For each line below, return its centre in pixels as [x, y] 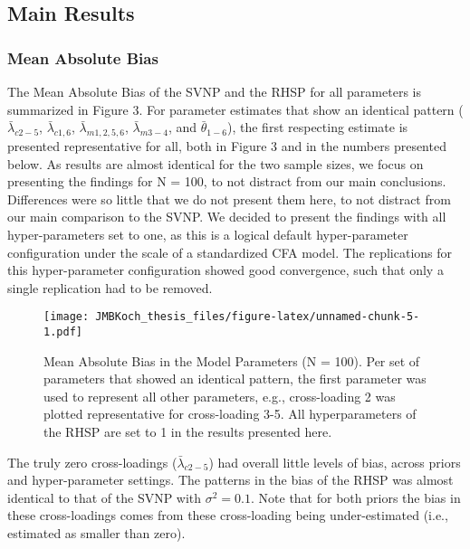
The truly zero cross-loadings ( [92, 462]
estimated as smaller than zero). [96, 532]
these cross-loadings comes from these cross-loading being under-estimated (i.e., [228, 515]
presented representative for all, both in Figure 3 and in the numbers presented [227, 145]
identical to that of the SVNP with [105, 497]
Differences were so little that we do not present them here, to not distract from [229, 199]
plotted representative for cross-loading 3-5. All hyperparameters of [230, 414]
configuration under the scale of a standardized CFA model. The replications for [230, 252]
